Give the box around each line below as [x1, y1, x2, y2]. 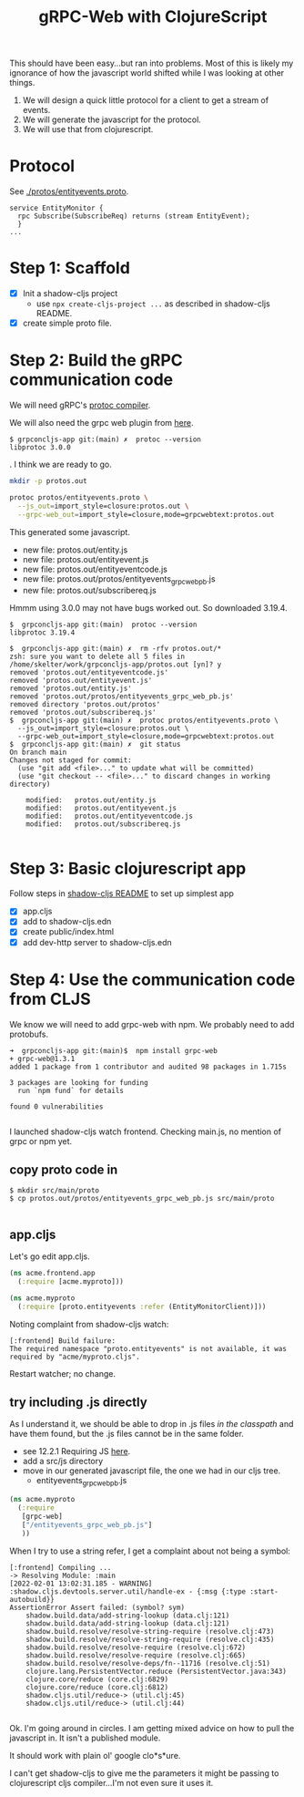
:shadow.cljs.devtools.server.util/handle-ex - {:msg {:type [9, 1586, 247, 1596]
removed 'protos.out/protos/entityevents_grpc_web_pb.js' [9, 692, 234, 701]
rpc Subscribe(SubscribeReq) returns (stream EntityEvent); [17, 212, 250, 221]
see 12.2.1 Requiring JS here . [22, 1446, 131, 1457]
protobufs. [9, 1028, 48, 1039]
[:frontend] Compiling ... [9, 1563, 112, 1572]
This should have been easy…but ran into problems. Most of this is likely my [9, 57, 294, 69]
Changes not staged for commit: [9, 756, 132, 765]
